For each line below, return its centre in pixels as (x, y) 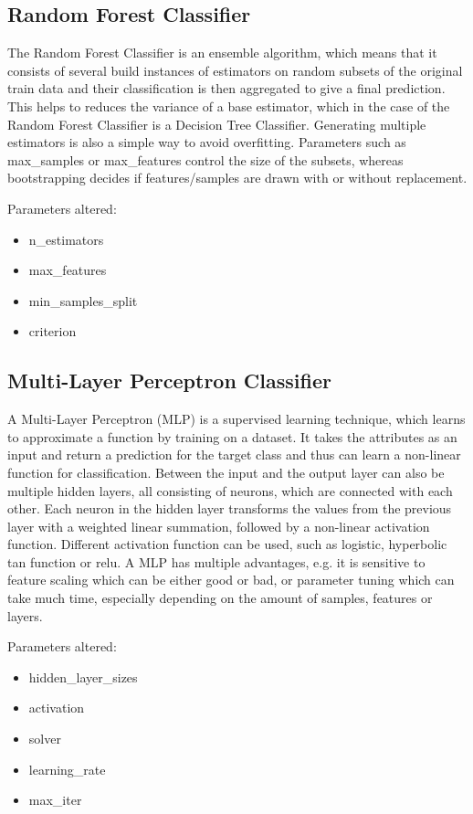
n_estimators (66, 239)
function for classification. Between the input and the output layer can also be (226, 472)
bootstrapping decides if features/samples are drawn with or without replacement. (237, 178)
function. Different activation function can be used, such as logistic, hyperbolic (227, 544)
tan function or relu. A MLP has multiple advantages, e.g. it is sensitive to (216, 561)
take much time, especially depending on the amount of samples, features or (220, 598)
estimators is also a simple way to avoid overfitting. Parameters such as (207, 142)
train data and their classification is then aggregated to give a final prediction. (226, 88)
